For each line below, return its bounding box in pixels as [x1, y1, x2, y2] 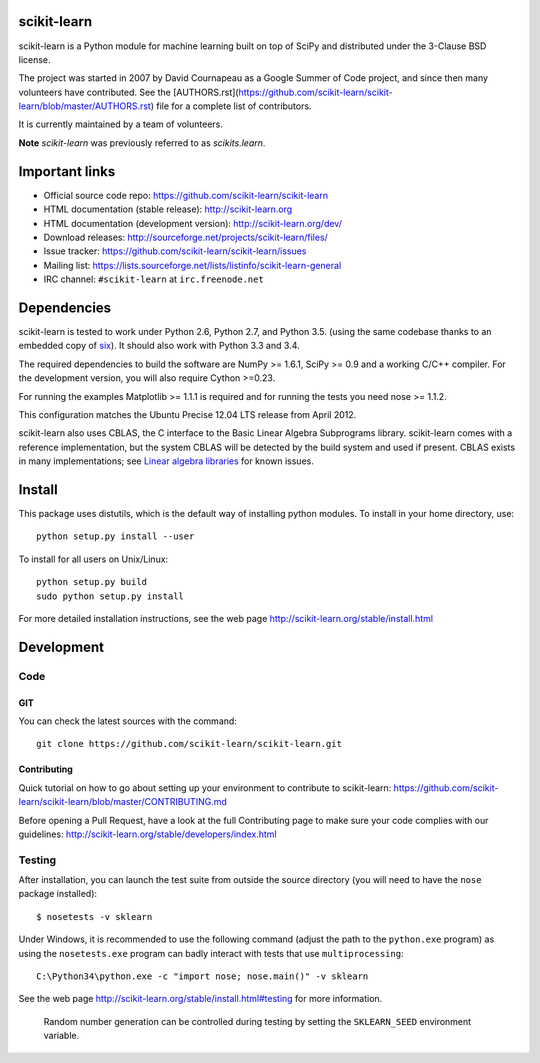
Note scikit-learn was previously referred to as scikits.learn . [18, 136, 266, 149]
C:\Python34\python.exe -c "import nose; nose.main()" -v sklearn [36, 971, 369, 982]
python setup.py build [36, 576, 148, 588]
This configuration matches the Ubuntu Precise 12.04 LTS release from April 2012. [18, 408, 357, 420]
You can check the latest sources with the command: [18, 715, 237, 727]
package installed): [18, 888, 98, 900]
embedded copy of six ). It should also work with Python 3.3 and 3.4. [18, 340, 300, 352]
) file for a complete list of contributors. [150, 100, 312, 112]
